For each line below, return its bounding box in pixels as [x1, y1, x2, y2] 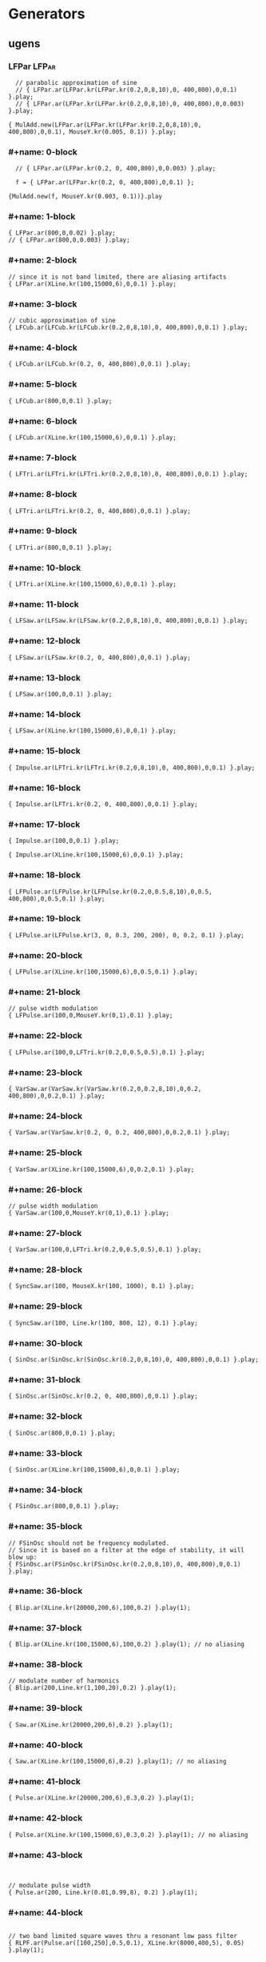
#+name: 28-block [8, 1264, 82, 1275]
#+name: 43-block [8, 1849, 83, 1860]
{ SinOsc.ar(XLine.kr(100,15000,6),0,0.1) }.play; [8, 1466, 181, 1474]
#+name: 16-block [8, 782, 81, 793]
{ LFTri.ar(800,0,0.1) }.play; [8, 544, 113, 552]
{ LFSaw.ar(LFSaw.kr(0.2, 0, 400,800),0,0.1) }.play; [8, 653, 192, 661]
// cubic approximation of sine [8, 317, 116, 325]
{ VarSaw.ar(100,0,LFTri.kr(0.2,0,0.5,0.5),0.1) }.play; [8, 1246, 202, 1254]
